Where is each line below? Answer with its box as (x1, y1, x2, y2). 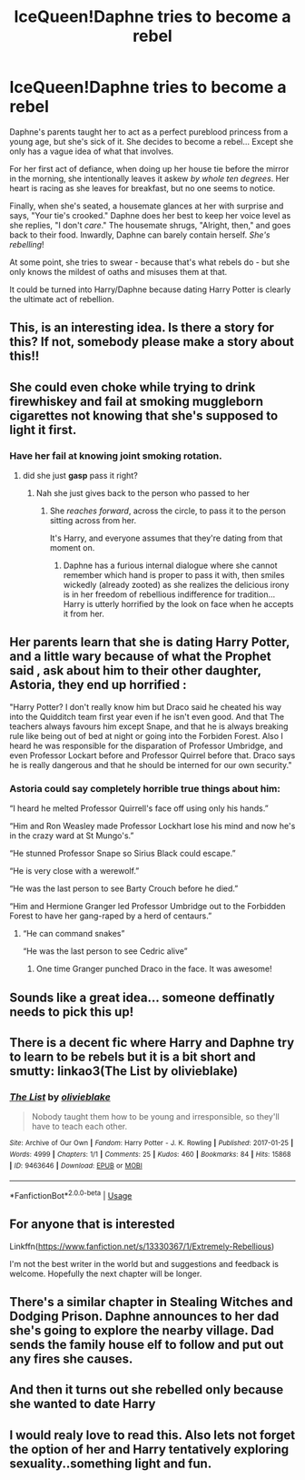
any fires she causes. (9, 1352, 133, 1367)
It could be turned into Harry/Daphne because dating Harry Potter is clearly (9, 284, 291, 295)
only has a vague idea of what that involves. (9, 146, 174, 157)
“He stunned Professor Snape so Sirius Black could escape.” (9, 848, 236, 859)
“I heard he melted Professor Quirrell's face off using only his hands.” (9, 803, 270, 814)
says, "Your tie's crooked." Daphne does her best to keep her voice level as (9, 209, 291, 220)
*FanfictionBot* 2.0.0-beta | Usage (9, 1189, 133, 1201)
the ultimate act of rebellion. (9, 293, 115, 304)
